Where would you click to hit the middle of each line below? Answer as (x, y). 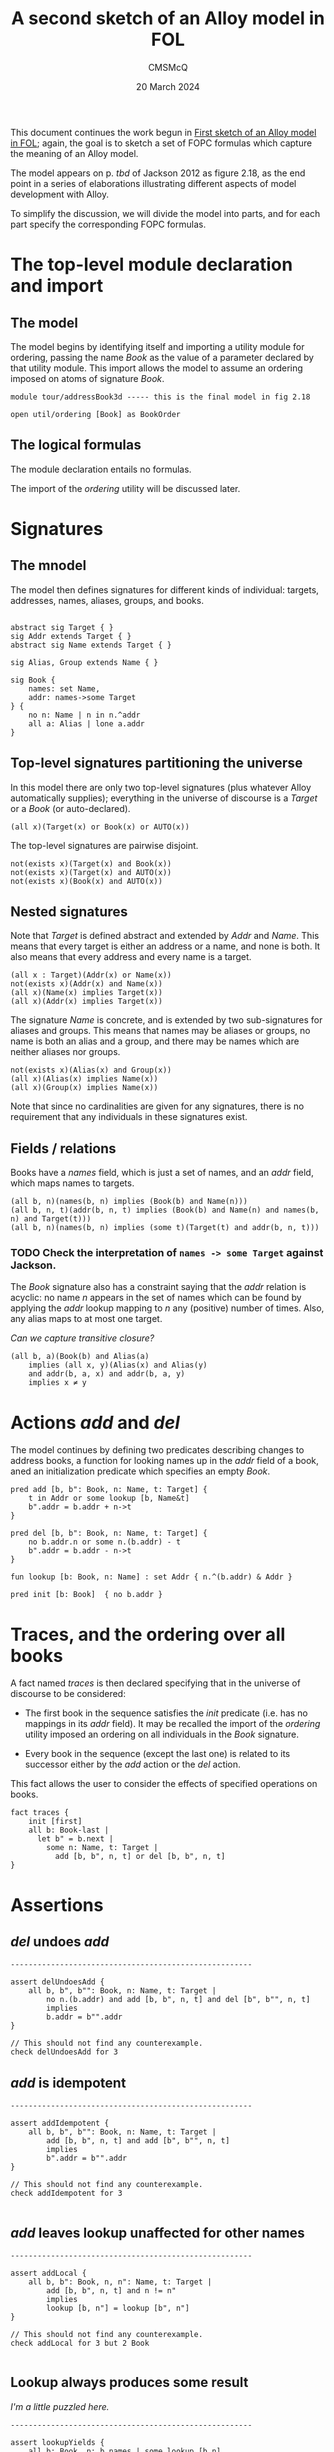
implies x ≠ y (57, 1383)
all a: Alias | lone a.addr (86, 723)
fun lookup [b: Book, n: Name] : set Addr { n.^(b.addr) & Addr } (151, 1577)
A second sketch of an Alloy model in (168, 18)
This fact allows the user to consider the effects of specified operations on (164, 1784)
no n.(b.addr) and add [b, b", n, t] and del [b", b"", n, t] (178, 2000)
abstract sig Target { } (62, 627)
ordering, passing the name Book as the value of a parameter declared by (162, 357)
